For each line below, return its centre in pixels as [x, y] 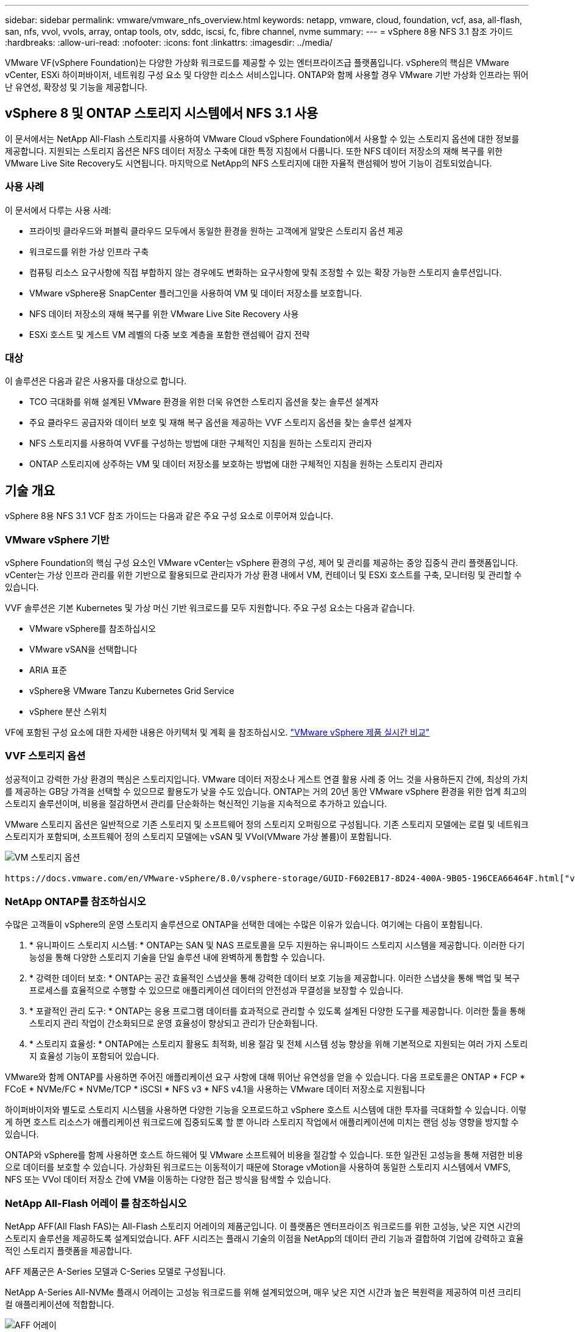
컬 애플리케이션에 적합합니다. [60, 1305]
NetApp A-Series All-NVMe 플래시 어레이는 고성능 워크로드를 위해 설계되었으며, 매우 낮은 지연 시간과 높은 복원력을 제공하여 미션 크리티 [263, 1292]
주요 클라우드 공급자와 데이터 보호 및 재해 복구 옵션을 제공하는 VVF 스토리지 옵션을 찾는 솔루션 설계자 [220, 423]
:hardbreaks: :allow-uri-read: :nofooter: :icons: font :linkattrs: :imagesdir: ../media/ [169, 42]
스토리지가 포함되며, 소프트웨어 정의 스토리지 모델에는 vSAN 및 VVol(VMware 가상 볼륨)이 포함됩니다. [198, 836]
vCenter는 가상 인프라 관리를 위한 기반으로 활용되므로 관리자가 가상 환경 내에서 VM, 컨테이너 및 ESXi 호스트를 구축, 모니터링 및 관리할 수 [263, 575]
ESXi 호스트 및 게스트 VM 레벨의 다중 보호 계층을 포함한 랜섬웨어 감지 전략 [170, 334]
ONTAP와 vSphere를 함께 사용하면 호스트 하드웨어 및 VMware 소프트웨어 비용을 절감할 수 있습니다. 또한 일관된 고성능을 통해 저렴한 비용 [264, 1155]
